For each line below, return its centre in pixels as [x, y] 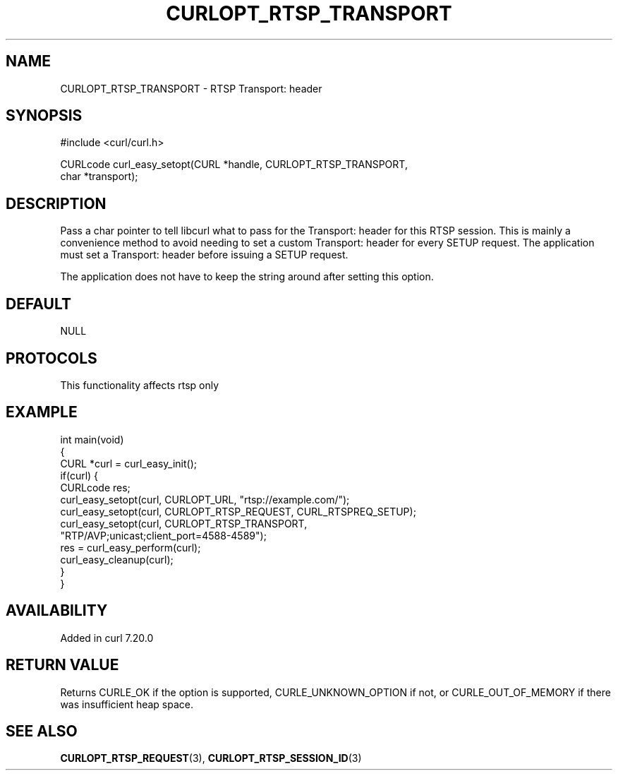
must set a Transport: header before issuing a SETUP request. [204, 255]
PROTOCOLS [51, 358]
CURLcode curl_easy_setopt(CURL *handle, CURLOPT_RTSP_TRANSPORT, [234, 165]
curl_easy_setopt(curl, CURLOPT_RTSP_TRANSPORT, [184, 523]
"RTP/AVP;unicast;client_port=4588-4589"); [163, 535]
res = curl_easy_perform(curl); [131, 547]
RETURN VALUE [62, 665]
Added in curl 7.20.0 [107, 638]
